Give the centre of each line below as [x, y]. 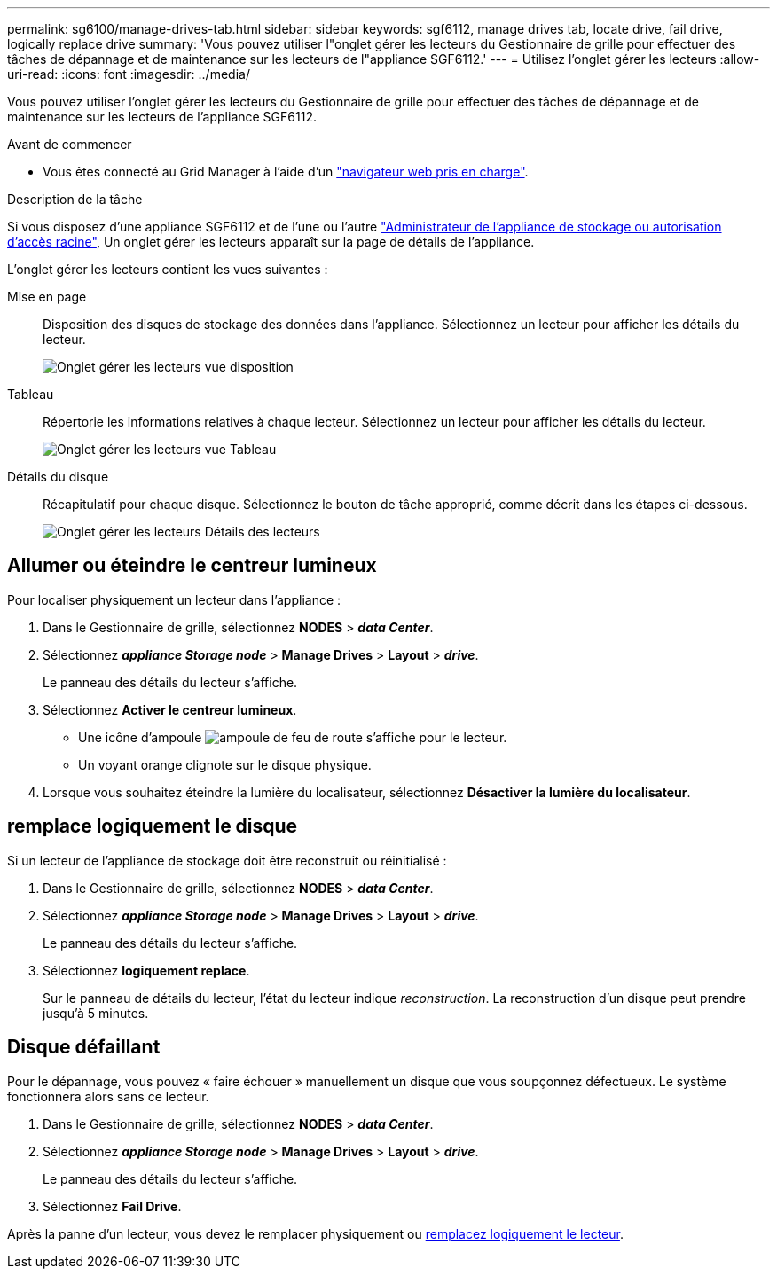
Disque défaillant [84, 1047]
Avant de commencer [70, 144]
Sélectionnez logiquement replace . [146, 970]
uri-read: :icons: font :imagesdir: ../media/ [129, 74]
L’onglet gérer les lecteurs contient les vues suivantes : [168, 269]
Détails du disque [58, 477]
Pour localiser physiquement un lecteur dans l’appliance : [174, 599]
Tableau [31, 394]
